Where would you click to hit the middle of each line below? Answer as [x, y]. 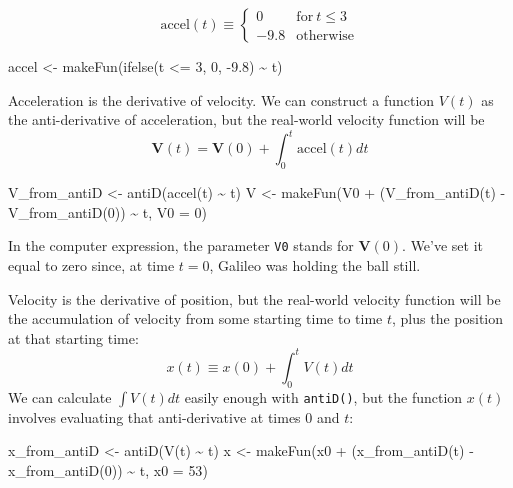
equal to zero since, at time [91, 264]
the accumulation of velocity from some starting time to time [195, 318]
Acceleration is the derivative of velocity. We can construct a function [221, 99]
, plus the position [448, 318]
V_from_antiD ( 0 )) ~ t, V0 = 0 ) [108, 211]
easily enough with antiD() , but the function [323, 396]
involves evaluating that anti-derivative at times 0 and [174, 416]
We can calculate [60, 396]
